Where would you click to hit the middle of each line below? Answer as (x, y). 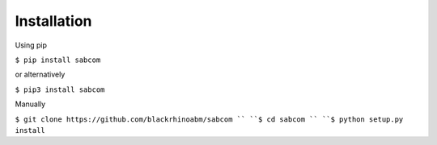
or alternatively (40, 75)
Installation (53, 21)
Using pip (31, 45)
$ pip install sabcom (58, 60)
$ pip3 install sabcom (60, 89)
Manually (30, 104)
